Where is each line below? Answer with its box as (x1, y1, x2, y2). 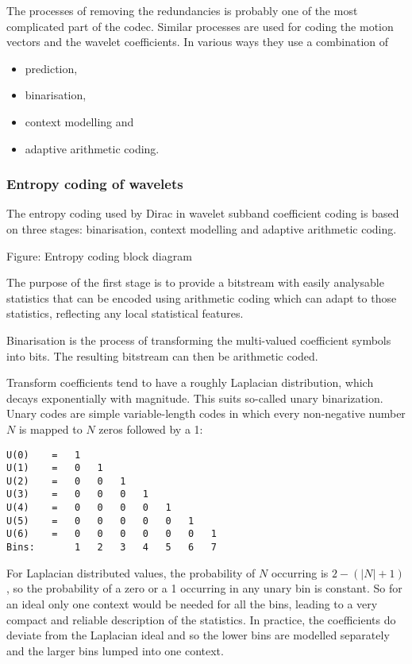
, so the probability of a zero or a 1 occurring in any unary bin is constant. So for (6, 580, 402, 596)
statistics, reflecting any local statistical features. (6, 305, 244, 322)
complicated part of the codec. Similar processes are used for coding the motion (6, 17, 394, 34)
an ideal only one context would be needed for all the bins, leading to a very (6, 595, 378, 612)
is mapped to (18, 420, 83, 437)
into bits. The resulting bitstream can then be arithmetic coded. (6, 347, 318, 364)
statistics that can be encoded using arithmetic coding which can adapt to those (6, 289, 397, 306)
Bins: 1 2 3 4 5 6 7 (6, 542, 217, 554)
